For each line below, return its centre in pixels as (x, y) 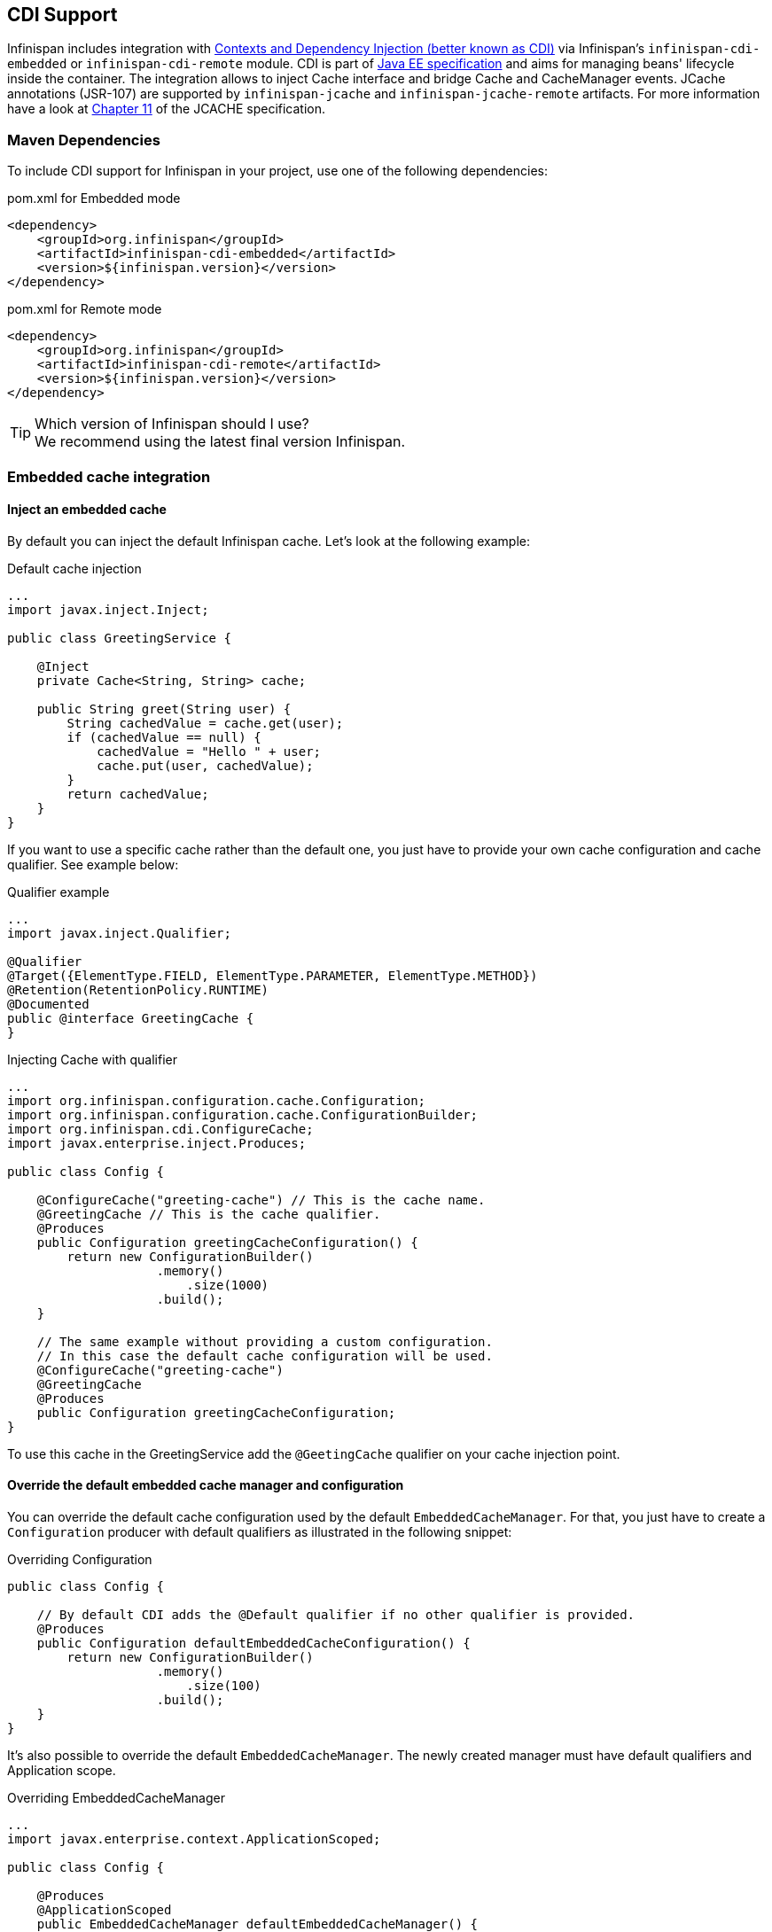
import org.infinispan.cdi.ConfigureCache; (160, 1129)
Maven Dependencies (84, 140)
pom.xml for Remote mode (85, 309)
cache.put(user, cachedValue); (205, 765)
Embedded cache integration (109, 476)
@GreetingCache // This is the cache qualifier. (209, 1214)
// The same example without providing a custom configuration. (265, 1341)
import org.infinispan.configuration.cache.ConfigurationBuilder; (243, 1114)
